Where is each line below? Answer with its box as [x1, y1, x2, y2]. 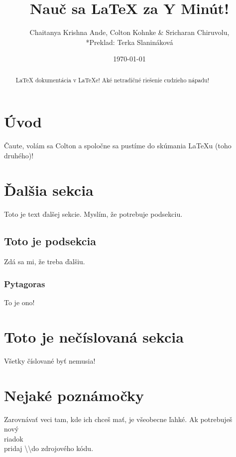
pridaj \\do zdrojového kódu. [4, 443, 94, 454]
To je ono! [4, 297, 35, 308]
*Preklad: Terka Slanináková [86, 36, 173, 47]
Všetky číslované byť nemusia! [4, 355, 96, 366]
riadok [4, 433, 23, 444]
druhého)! [4, 150, 34, 160]
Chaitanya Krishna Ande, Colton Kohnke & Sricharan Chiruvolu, [29, 27, 230, 37]
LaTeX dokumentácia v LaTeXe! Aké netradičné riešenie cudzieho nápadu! [15, 75, 210, 84]
